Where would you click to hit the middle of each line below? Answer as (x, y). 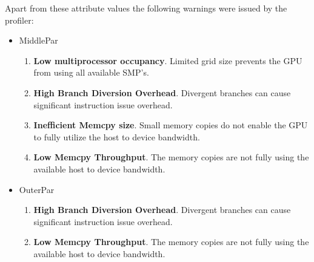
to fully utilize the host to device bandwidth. (117, 136)
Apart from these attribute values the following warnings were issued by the (146, 8)
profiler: (19, 20)
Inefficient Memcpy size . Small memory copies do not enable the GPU (171, 125)
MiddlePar (38, 40)
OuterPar (37, 189)
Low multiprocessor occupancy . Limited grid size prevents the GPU (168, 60)
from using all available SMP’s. (91, 72)
